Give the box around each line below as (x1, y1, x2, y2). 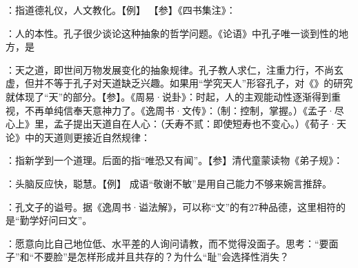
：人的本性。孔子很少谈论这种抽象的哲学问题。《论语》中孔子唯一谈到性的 (6, 25, 339, 40)
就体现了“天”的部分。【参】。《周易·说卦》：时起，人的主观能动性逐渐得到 (6, 89, 332, 103)
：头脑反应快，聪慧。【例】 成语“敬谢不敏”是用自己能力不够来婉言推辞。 (6, 176, 332, 190)
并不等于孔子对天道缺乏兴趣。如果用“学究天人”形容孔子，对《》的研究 (34, 76, 353, 90)
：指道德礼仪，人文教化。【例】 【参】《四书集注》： (6, 3, 236, 17)
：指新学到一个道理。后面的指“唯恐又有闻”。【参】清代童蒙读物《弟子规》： (6, 153, 344, 167)
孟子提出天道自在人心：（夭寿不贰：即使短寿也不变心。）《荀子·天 (53, 116, 346, 131)
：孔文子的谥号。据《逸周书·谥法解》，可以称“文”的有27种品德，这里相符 (6, 199, 337, 214)
